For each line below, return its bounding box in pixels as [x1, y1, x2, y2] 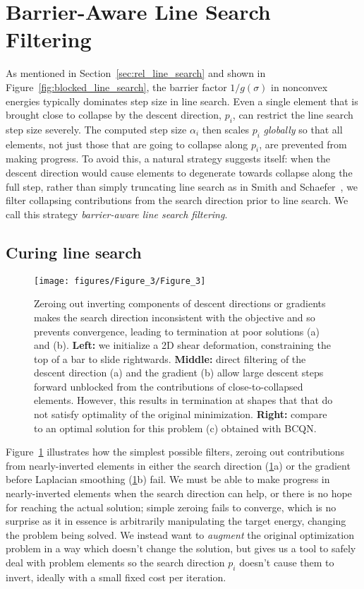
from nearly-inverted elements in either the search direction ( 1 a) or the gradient [6, 458, 351, 472]
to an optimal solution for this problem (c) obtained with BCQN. [34, 420, 317, 435]
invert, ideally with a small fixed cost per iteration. [6, 569, 226, 584]
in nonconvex [271, 79, 328, 94]
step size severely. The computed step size [6, 121, 187, 136]
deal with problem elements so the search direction [6, 555, 225, 569]
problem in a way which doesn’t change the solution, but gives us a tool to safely [6, 541, 356, 556]
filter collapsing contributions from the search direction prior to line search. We [6, 193, 348, 208]
